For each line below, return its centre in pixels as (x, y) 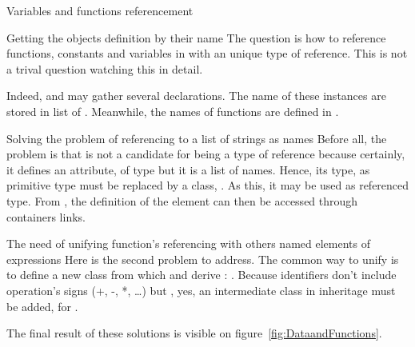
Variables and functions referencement (100, 10)
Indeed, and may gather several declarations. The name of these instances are (196, 96)
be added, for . (42, 306)
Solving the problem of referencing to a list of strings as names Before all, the (197, 138)
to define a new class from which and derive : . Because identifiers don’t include (202, 275)
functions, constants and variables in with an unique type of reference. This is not (207, 53)
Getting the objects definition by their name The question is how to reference (196, 37)
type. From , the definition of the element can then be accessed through (182, 200)
